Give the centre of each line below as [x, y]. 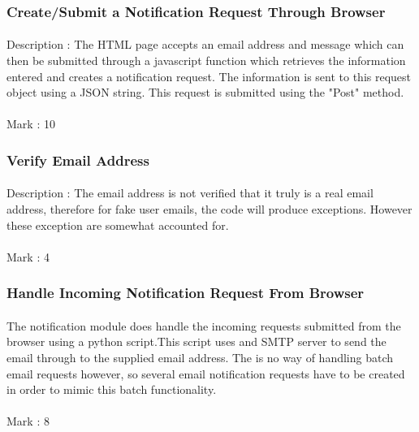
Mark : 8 [28, 421]
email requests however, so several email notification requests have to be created [206, 373]
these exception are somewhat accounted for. [118, 225]
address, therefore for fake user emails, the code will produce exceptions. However [209, 209]
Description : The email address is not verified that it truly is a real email [190, 193]
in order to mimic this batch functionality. [112, 389]
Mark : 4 [28, 256]
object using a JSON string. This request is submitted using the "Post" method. [205, 92]
